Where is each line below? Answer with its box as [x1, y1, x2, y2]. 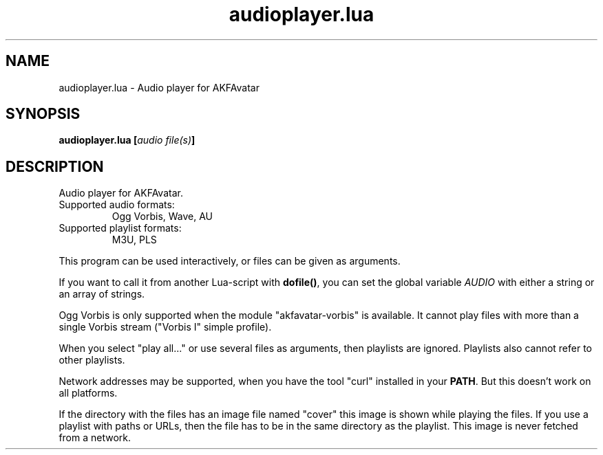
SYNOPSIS [6, 105, 81, 123]
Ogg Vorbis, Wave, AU [112, 210, 213, 223]
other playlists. [59, 354, 125, 366]
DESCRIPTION [6, 157, 104, 175]
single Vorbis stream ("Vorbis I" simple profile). [59, 321, 272, 333]
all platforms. [59, 387, 118, 399]
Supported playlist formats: [59, 222, 182, 234]
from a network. [59, 432, 131, 444]
